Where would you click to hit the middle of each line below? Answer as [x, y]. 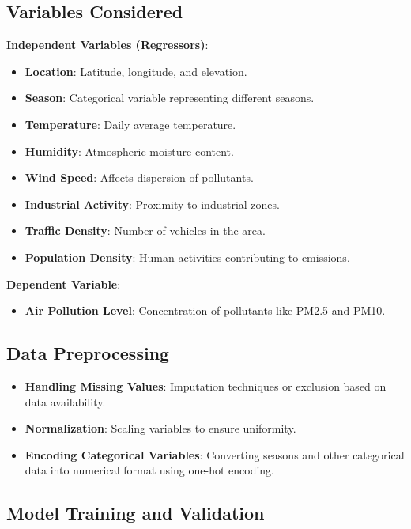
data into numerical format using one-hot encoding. [149, 470]
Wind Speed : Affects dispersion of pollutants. [139, 178]
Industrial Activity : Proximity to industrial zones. [152, 204]
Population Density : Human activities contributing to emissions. [187, 257]
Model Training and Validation [136, 513]
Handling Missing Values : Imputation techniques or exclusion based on [205, 385]
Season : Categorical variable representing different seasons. [170, 98]
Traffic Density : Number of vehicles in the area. [145, 230]
